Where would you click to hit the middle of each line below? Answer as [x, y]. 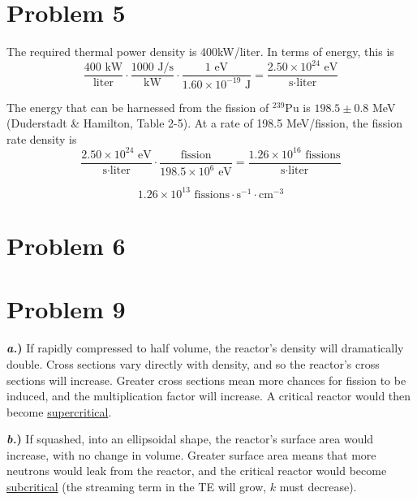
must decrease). [318, 487]
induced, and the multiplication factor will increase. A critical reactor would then [209, 396]
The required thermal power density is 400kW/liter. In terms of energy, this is [200, 52]
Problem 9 [66, 309]
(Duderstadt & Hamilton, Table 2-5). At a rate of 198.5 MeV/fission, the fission [204, 123]
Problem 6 [66, 245]
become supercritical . [59, 411]
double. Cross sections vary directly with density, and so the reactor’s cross [193, 363]
